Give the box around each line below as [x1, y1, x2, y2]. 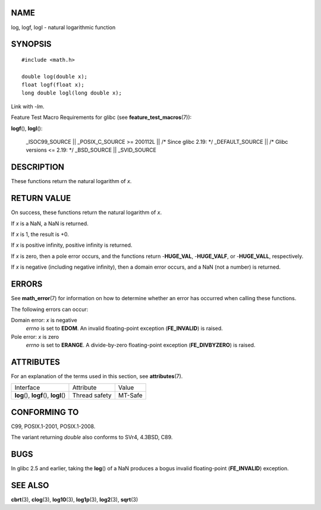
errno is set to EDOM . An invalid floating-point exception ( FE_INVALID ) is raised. [26, 325, 223, 332]
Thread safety [72, 391, 112, 399]
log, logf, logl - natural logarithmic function [11, 24, 116, 31]
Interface [14, 383, 40, 392]
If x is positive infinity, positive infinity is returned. [11, 241, 133, 249]
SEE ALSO [11, 480, 49, 490]
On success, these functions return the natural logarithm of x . [11, 209, 162, 216]
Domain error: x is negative [11, 316, 77, 323]
